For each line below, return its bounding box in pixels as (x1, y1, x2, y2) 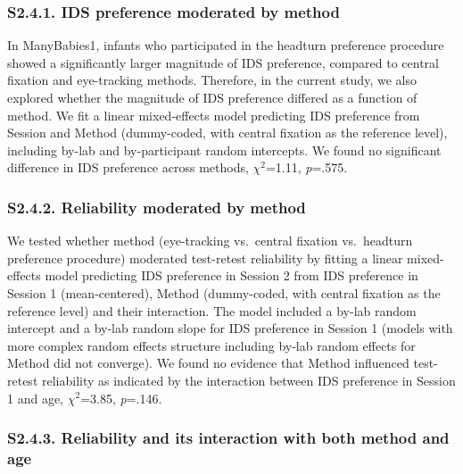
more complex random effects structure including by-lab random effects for (7, 336, 416, 354)
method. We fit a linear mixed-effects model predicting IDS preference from (7, 105, 420, 124)
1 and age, (7, 388, 63, 407)
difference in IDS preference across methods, (7, 158, 249, 177)
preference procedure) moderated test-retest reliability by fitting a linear (7, 248, 403, 267)
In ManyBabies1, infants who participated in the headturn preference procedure (7, 36, 444, 54)
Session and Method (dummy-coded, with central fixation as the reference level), (7, 123, 448, 142)
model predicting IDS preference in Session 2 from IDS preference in (45, 266, 418, 285)
